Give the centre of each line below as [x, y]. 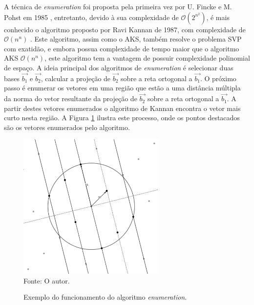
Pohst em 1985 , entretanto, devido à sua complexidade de [91, 17]
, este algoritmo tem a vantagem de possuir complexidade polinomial [147, 58]
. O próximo [218, 78]
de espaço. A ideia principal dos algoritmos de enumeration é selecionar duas [119, 67]
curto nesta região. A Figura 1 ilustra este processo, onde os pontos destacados [122, 118]
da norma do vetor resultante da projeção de [71, 98]
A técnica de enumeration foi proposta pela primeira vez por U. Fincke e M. [118, 6]
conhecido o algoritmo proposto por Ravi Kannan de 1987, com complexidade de [125, 29]
